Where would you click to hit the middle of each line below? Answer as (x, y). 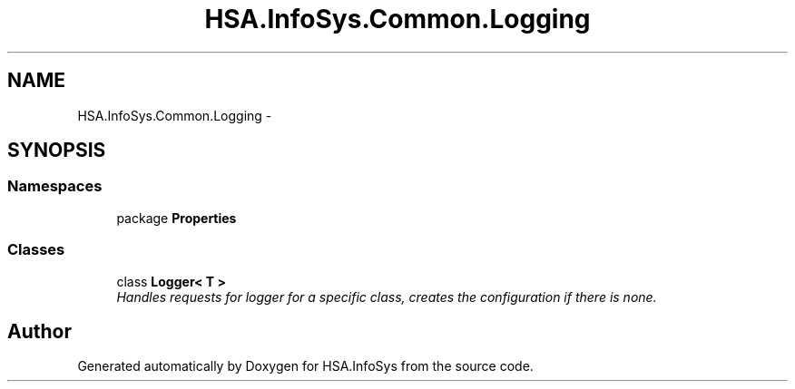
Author (39, 331)
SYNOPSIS (57, 151)
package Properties (177, 218)
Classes (36, 250)
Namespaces (55, 186)
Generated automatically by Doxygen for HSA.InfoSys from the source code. (305, 366)
